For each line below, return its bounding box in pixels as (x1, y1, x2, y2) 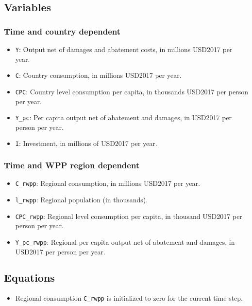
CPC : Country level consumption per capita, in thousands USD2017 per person (15, 86, 248, 96)
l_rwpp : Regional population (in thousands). (15, 194, 148, 204)
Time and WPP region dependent (4, 159, 140, 171)
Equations (4, 270, 55, 285)
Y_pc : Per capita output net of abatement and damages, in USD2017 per (15, 112, 232, 123)
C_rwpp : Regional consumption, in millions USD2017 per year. (15, 178, 200, 188)
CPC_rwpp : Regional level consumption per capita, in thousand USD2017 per (15, 211, 242, 221)
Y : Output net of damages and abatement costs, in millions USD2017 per (15, 44, 233, 54)
